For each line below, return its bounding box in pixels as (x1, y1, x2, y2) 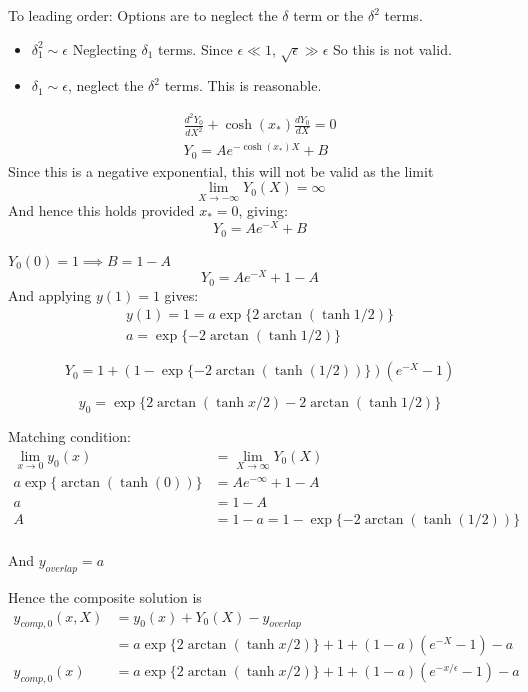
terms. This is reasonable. (164, 75, 322, 96)
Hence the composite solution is (8, 586, 202, 607)
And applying (8, 284, 92, 305)
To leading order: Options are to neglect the (8, 5, 278, 25)
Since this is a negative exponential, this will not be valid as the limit (8, 160, 434, 181)
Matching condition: (8, 426, 131, 447)
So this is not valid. (333, 38, 452, 59)
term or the (293, 5, 364, 25)
